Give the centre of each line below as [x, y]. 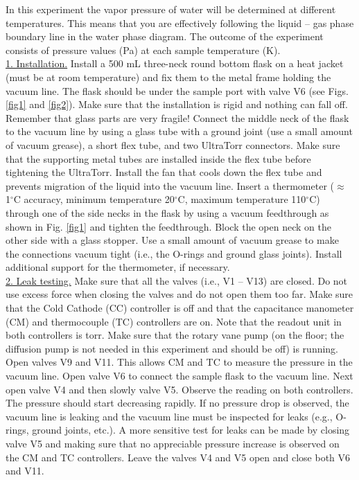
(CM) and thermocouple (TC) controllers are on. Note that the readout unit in [174, 321]
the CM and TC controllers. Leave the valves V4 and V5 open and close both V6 [178, 457]
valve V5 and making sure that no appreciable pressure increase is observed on [173, 443]
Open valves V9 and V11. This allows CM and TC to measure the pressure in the [179, 362]
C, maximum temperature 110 [242, 199]
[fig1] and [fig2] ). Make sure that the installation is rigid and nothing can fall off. [177, 104]
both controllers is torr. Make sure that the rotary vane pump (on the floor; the [175, 335]
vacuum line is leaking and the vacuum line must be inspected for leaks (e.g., [169, 416]
